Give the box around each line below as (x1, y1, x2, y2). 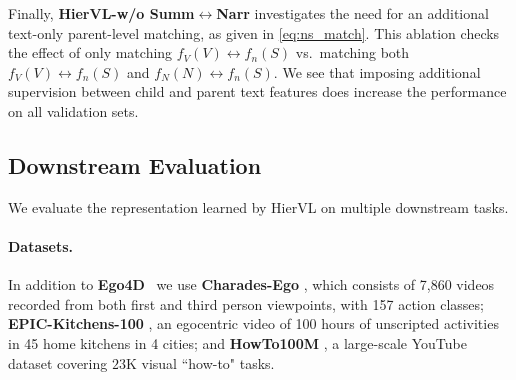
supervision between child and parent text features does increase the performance (8, 81, 507, 102)
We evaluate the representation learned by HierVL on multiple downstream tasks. (8, 196, 509, 217)
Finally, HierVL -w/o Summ (8, 3, 195, 23)
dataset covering (8, 352, 108, 373)
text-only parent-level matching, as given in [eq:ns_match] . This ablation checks (8, 22, 500, 43)
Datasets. (8, 235, 74, 256)
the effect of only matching (8, 42, 173, 63)
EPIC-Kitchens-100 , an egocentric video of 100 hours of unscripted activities (8, 313, 499, 334)
